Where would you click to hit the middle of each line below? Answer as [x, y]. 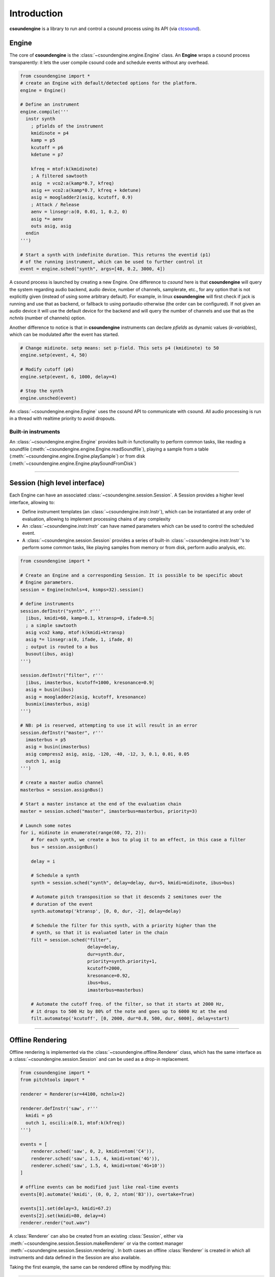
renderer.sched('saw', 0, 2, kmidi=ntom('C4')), [93, 1151]
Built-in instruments [35, 432]
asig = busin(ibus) [50, 690]
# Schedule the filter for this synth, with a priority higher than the [123, 926]
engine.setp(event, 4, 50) [54, 355]
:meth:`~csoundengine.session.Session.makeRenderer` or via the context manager [96, 1243]
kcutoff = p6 [47, 147]
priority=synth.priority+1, [122, 961]
